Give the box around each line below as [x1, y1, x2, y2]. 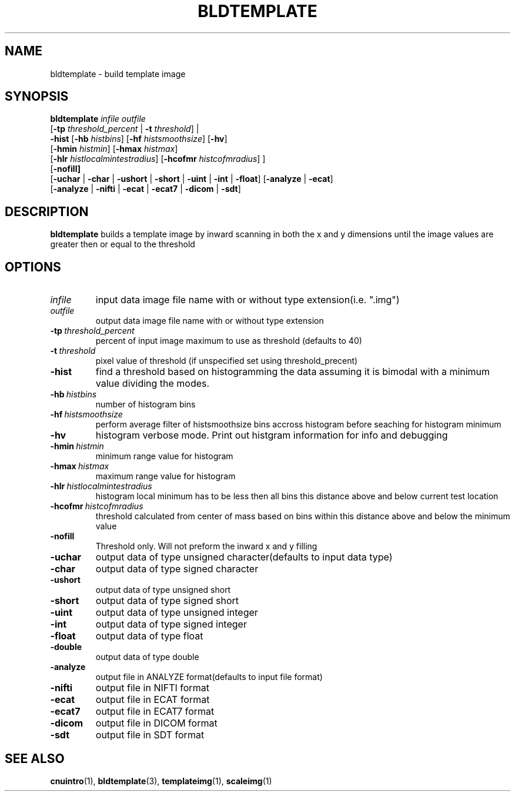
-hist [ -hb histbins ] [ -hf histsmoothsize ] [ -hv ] [50, 134, 228, 144]
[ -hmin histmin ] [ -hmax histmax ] [50, 144, 178, 154]
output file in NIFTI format [95, 682, 209, 694]
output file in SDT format [95, 729, 205, 741]
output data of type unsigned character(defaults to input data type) [95, 551, 393, 563]
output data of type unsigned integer [95, 606, 258, 619]
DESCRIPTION [5, 204, 89, 219]
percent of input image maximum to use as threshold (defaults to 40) [95, 336, 362, 346]
